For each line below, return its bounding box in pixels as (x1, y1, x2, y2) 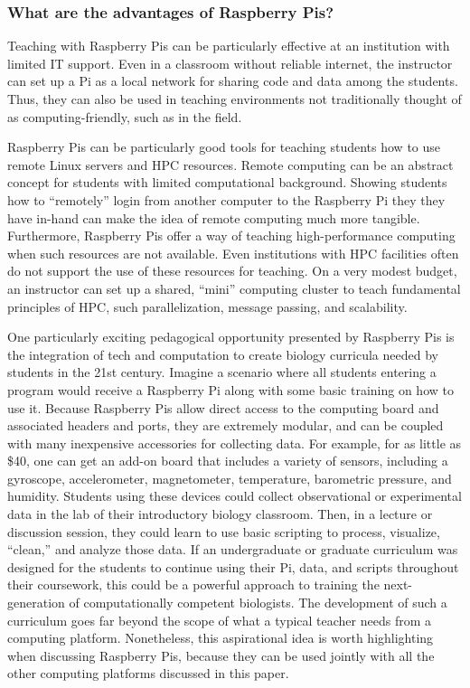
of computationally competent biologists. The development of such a (69, 593, 447, 612)
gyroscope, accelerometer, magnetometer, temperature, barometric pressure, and (7, 468, 452, 487)
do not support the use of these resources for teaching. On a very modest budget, (7, 261, 457, 280)
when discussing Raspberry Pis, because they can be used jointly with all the (7, 646, 435, 664)
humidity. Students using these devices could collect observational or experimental (7, 486, 462, 505)
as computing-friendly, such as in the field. (7, 107, 242, 126)
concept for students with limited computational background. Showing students (7, 173, 447, 192)
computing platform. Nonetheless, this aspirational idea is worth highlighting (7, 628, 434, 647)
